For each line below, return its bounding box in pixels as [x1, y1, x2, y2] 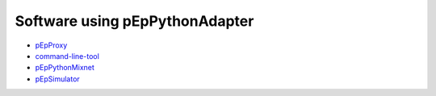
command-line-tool [35, 51, 100, 61]
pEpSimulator [35, 73, 80, 84]
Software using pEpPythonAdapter [15, 12, 254, 30]
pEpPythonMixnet [35, 63, 94, 73]
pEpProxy [35, 40, 68, 50]
